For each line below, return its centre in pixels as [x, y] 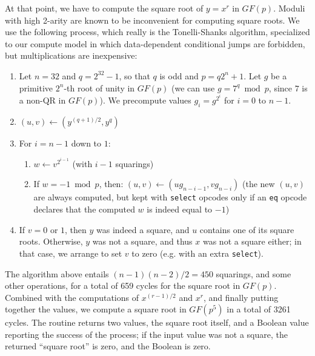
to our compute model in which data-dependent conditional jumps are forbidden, [155, 43]
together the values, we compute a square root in [96, 309]
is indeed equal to [180, 209]
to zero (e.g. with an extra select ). [197, 253]
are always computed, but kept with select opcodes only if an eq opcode [170, 197]
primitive [36, 87]
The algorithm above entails [57, 273]
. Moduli [289, 8]
